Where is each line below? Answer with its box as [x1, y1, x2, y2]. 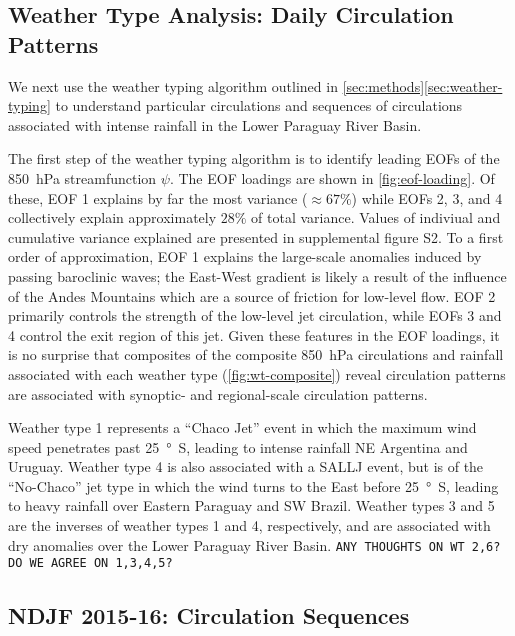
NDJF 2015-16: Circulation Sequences [8, 600, 410, 631]
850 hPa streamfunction [8, 167, 157, 188]
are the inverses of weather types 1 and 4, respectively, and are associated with [8, 515, 491, 536]
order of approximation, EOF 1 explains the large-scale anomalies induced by [8, 246, 482, 267]
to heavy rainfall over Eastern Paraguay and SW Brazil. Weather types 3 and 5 [8, 495, 495, 516]
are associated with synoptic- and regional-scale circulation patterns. [8, 383, 428, 404]
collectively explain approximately [8, 207, 217, 228]
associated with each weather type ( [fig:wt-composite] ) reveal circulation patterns [8, 363, 506, 384]
